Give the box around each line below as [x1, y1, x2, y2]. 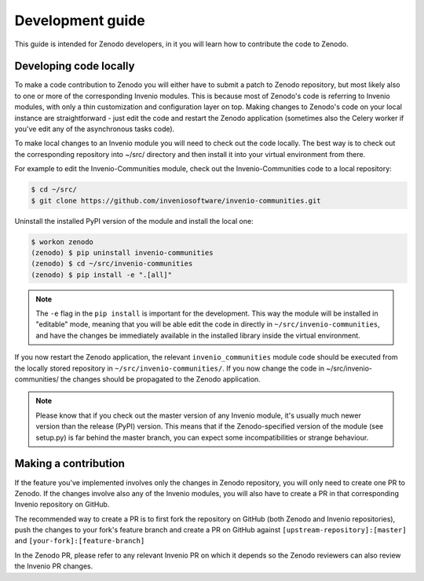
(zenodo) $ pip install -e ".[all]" [31, 270, 173, 279]
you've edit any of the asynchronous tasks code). [14, 124, 175, 133]
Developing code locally [14, 60, 135, 73]
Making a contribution [14, 457, 126, 470]
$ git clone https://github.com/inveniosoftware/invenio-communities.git [31, 196, 321, 205]
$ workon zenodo [31, 237, 94, 247]
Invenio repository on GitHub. [14, 499, 110, 510]
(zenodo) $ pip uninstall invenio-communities [31, 248, 214, 257]
